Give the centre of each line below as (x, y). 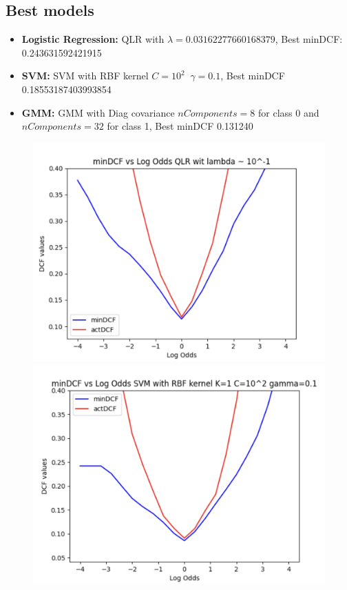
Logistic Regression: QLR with (93, 39)
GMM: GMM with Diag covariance (98, 112)
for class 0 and (288, 112)
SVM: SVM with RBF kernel (85, 76)
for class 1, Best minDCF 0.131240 (180, 126)
